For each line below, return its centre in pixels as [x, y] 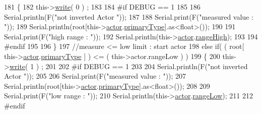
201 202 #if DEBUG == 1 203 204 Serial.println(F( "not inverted [147, 66]
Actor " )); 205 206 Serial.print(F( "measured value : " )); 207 [95, 76]
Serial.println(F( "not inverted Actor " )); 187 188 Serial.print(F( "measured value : [129, 16]
